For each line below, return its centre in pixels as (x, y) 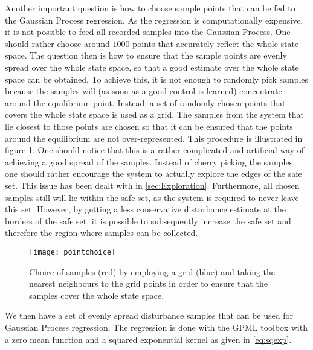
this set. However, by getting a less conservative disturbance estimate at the (145, 209)
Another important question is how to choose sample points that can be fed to (150, 8)
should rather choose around (57, 43)
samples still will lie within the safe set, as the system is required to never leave (152, 197)
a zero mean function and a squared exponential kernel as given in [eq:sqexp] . (148, 339)
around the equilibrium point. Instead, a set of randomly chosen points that (145, 102)
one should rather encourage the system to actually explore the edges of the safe (153, 173)
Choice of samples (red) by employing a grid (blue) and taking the (152, 271)
